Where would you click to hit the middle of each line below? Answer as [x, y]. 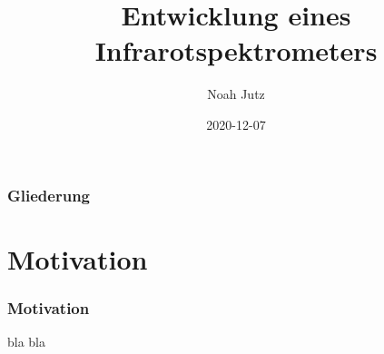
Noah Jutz [236, 94]
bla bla [27, 342]
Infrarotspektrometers [236, 50]
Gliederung [49, 195]
